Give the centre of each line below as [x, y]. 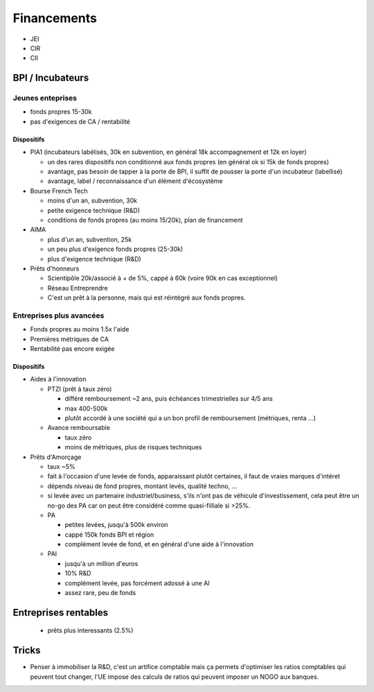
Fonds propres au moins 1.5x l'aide [80, 329]
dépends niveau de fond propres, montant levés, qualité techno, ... [142, 486]
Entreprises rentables [61, 613]
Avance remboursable [79, 428]
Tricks [27, 651]
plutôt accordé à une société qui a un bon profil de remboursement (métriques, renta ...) [190, 418]
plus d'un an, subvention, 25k [90, 239]
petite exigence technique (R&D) [94, 210]
